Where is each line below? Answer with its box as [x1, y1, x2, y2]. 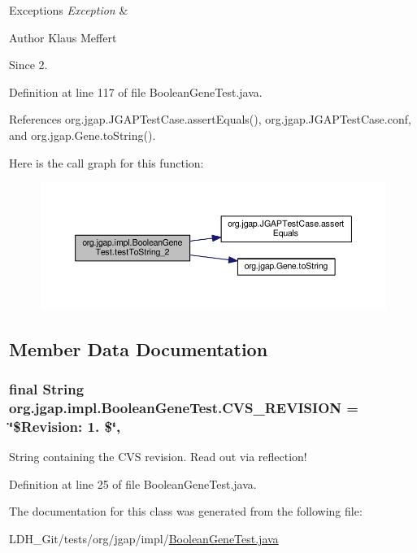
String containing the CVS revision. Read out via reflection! [9, 448, 307, 465]
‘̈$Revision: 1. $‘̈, [9, 416, 121, 436]
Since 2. [9, 56, 48, 73]
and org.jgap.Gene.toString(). [9, 126, 156, 143]
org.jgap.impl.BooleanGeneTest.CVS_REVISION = [9, 397, 358, 417]
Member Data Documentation [9, 336, 268, 361]
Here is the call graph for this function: [9, 154, 204, 171]
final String [9, 379, 85, 399]
